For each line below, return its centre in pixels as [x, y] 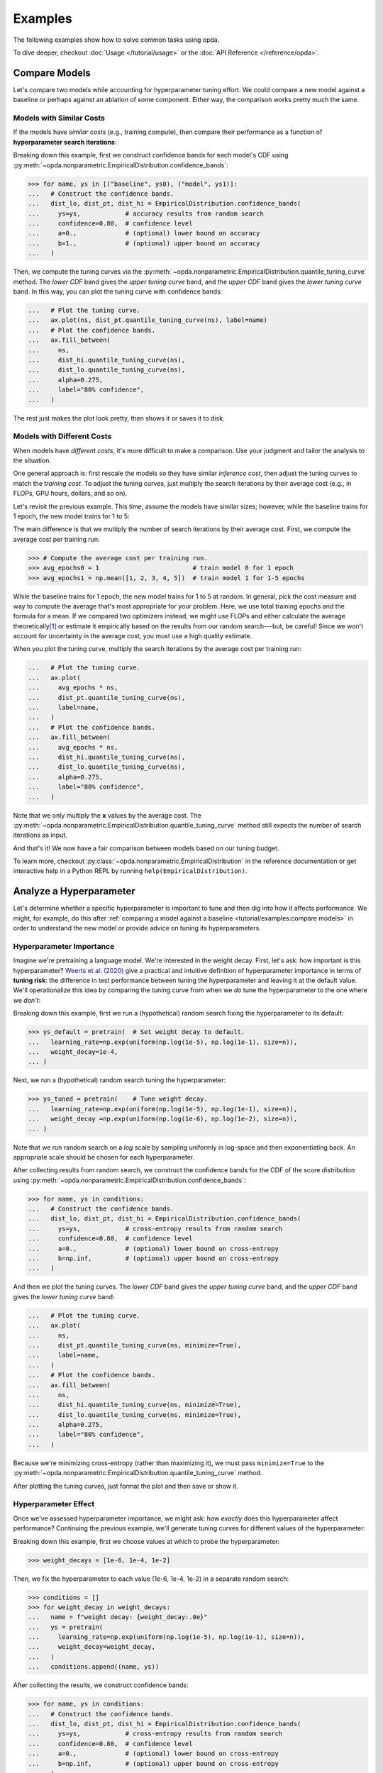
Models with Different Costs [62, 436]
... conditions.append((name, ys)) [94, 1667]
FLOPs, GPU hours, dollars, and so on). [70, 494]
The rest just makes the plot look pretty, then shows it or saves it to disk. [119, 418]
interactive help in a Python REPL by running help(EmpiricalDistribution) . [130, 871]
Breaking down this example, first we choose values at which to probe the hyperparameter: [146, 1541]
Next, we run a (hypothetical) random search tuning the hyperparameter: [120, 1080]
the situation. [32, 460]
